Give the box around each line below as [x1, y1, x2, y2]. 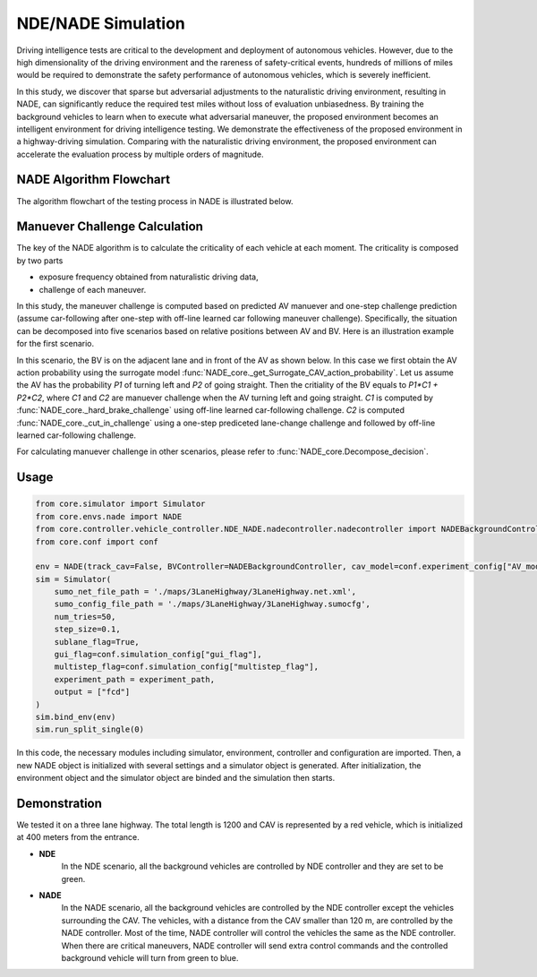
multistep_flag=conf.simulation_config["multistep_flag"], [54, 662, 320, 672]
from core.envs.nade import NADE [35, 511, 183, 521]
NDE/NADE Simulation [16, 13, 185, 33]
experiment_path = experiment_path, [54, 674, 215, 684]
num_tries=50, [54, 612, 116, 621]
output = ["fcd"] [54, 687, 131, 698]
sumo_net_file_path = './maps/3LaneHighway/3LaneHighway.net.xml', [54, 587, 357, 597]
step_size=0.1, [54, 624, 121, 635]
